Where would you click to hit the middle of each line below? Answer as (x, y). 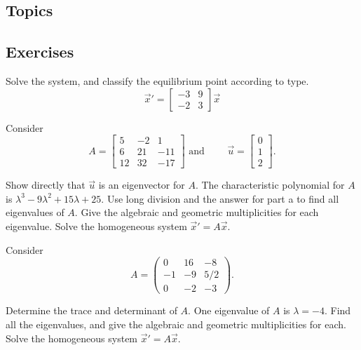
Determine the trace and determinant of (91, 310)
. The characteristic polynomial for (270, 185)
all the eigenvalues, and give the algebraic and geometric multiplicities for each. (176, 324)
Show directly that (46, 185)
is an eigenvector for (142, 185)
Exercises (40, 52)
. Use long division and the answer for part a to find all (220, 198)
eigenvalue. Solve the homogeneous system (96, 226)
